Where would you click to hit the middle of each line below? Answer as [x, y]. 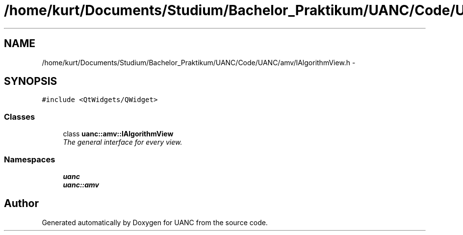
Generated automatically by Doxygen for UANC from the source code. [155, 222]
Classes [20, 117]
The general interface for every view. [123, 142]
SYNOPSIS [31, 81]
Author [21, 204]
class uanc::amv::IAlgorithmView [118, 134]
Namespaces [30, 159]
